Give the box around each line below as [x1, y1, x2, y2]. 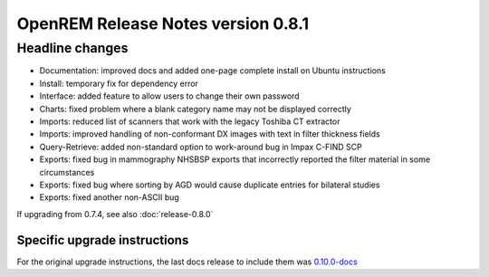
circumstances [39, 167, 95, 177]
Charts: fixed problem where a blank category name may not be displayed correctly [39, 103, 352, 114]
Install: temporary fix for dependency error [39, 78, 199, 89]
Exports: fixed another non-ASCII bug [39, 192, 180, 203]
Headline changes [16, 40, 129, 56]
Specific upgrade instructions [16, 232, 189, 248]
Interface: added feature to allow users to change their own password [39, 91, 300, 101]
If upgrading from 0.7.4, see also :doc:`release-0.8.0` [16, 208, 214, 219]
